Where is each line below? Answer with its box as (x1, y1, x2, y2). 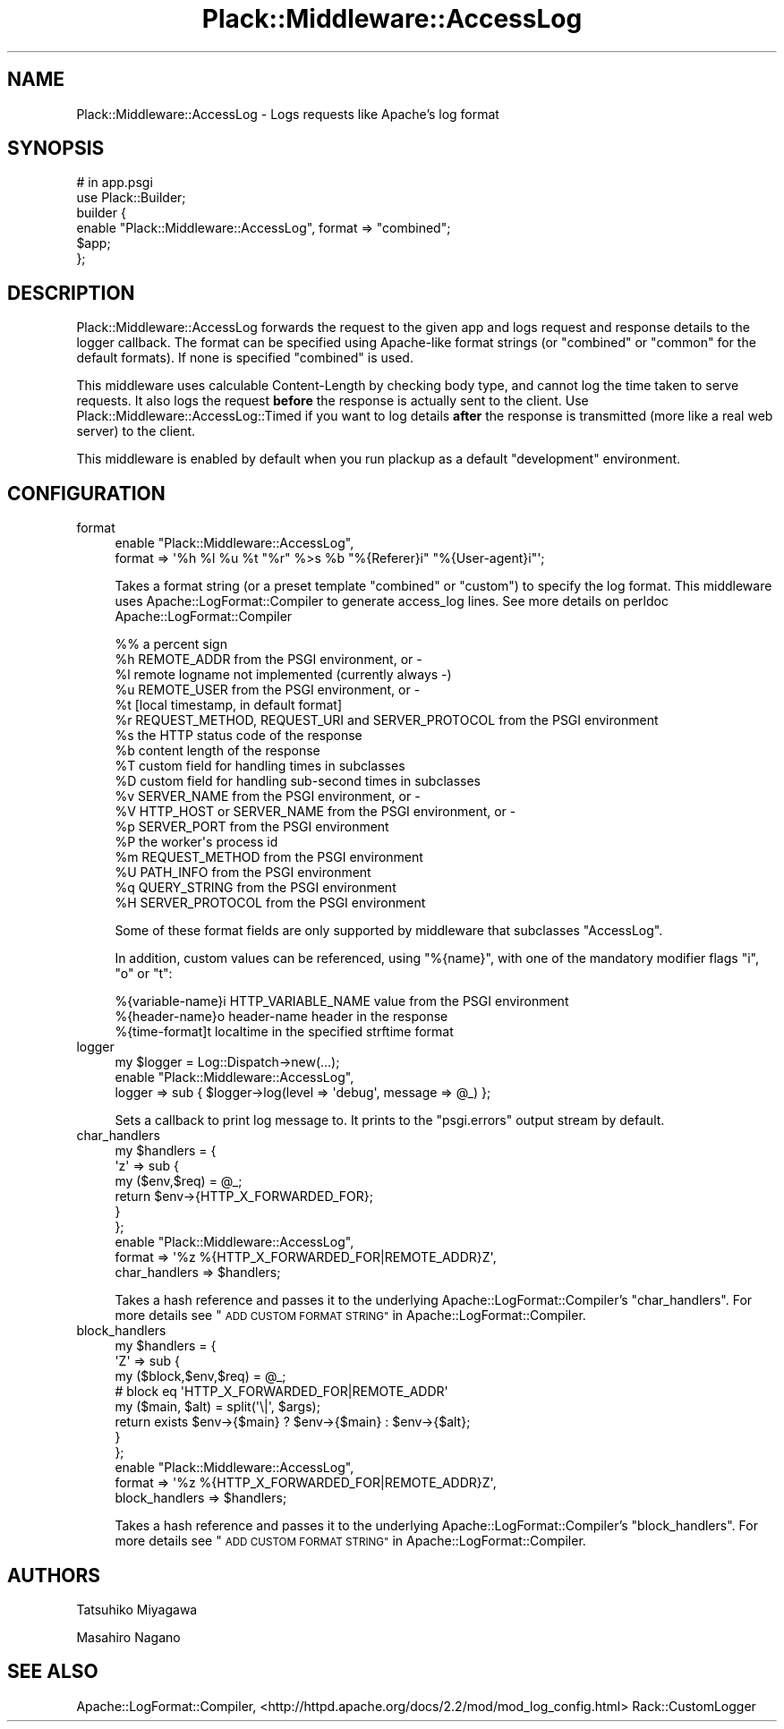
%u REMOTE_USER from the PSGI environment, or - (115, 682, 421, 698)
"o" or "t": (115, 966, 173, 982)
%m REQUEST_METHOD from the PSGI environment (115, 849, 423, 865)
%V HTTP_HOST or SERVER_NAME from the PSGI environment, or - (115, 804, 516, 820)
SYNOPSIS (7, 137, 105, 160)
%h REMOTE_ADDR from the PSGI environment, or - (115, 652, 422, 668)
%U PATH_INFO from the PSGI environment (115, 864, 371, 881)
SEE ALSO (7, 1660, 98, 1683)
